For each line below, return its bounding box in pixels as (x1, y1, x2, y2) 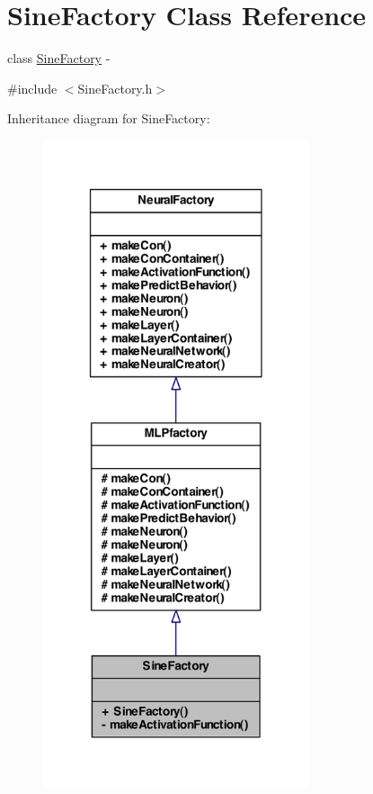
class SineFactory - (7, 49, 111, 68)
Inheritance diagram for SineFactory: (7, 109, 210, 128)
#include (7, 78, 58, 97)
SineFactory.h (77, 78, 153, 97)
